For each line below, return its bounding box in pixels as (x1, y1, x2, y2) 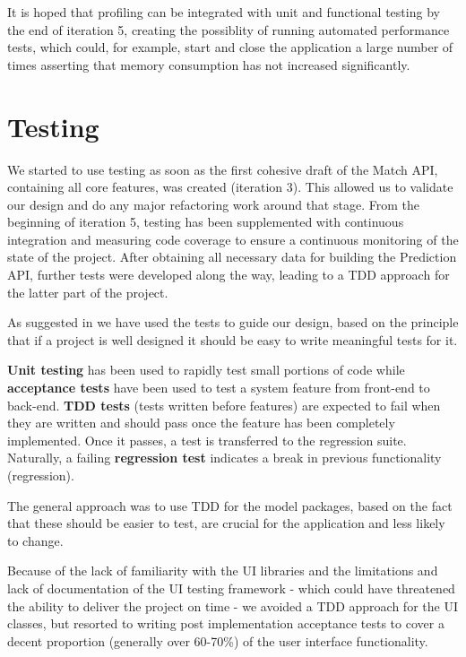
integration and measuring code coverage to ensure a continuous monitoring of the (7, 229, 459, 248)
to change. (7, 531, 64, 549)
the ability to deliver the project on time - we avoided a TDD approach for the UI (7, 596, 458, 615)
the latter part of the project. (7, 282, 168, 301)
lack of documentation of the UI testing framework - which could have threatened (7, 578, 455, 597)
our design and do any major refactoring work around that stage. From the (7, 195, 419, 213)
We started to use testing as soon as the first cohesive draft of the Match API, (7, 160, 438, 178)
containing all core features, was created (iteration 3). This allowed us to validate (7, 177, 453, 196)
